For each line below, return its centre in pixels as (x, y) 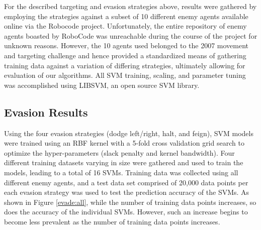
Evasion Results (46, 112)
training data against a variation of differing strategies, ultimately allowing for (125, 65)
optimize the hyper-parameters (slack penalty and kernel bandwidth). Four (119, 152)
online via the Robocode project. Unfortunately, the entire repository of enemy (125, 26)
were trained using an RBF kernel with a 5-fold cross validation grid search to (124, 143)
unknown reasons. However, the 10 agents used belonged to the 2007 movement (126, 45)
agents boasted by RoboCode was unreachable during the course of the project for (131, 35)
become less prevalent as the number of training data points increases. (112, 221)
